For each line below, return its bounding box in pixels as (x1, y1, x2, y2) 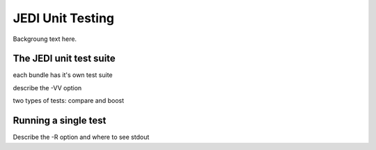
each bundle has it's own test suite (13, 71, 113, 79)
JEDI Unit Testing (13, 10, 115, 26)
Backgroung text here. (13, 35, 77, 43)
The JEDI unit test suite (13, 53, 116, 65)
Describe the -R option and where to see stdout (13, 133, 150, 142)
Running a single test (13, 115, 107, 126)
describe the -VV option (13, 83, 82, 92)
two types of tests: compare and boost (13, 97, 125, 105)
